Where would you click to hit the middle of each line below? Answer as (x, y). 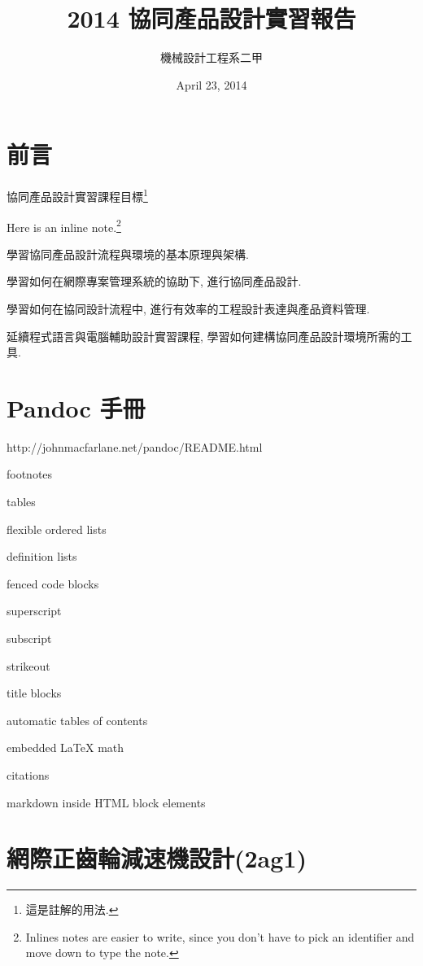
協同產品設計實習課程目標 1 (77, 195)
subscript (29, 638)
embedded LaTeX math (65, 747)
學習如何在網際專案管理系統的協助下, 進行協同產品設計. (154, 281)
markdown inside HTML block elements (106, 802)
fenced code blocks (53, 583)
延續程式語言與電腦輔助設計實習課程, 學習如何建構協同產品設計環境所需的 (204, 336)
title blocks (34, 693)
